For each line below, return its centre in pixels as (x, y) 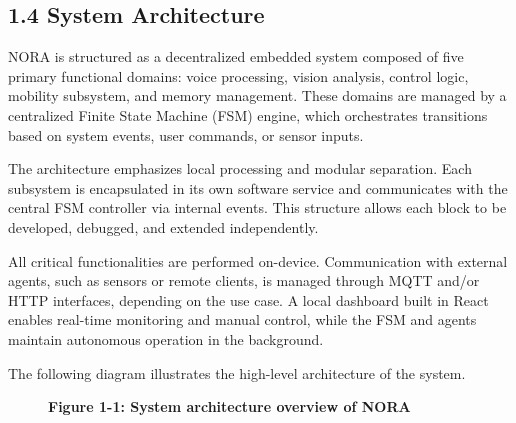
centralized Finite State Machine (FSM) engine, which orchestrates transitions (248, 114)
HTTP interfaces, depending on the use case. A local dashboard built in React (248, 299)
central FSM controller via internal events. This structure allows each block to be (257, 207)
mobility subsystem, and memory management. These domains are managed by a (257, 95)
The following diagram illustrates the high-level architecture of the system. (237, 372)
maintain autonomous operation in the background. (166, 338)
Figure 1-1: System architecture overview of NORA (229, 406)
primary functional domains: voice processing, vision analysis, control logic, (238, 75)
